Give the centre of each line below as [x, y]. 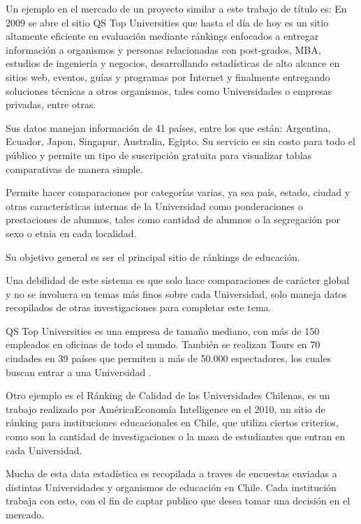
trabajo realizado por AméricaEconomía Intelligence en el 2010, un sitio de [165, 409]
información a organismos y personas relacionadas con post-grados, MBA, [163, 49]
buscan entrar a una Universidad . [79, 372]
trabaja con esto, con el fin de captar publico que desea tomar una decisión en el [178, 501]
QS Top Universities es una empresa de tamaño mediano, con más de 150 [163, 330]
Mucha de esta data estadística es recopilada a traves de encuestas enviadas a [171, 473]
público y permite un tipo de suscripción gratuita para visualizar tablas [159, 155]
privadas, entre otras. [51, 104]
